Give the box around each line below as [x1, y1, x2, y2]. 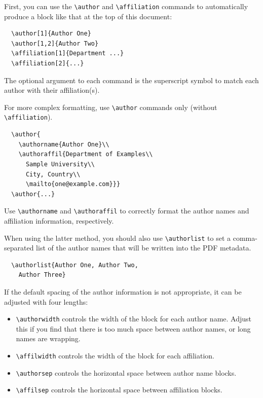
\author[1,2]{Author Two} [11, 40, 99, 47]
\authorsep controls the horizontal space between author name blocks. [16, 367, 237, 378]
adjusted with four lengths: [4, 296, 88, 307]
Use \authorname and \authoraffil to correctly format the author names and [4, 205, 249, 216]
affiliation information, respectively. [4, 215, 114, 226]
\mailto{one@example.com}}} [25, 180, 121, 188]
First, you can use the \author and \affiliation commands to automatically [4, 1, 248, 11]
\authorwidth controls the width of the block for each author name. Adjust [16, 313, 251, 324]
